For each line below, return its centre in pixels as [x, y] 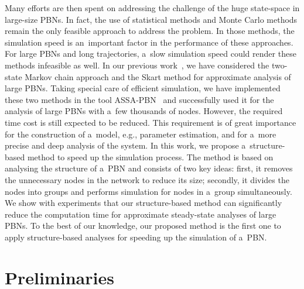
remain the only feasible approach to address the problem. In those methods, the [150, 31]
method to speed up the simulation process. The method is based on [150, 156]
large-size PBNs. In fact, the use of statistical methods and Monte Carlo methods [151, 19]
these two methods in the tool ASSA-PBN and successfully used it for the [139, 99]
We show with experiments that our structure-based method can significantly [144, 203]
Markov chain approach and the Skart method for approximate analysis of [158, 76]
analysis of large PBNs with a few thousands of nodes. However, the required [144, 111]
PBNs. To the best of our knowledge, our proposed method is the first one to [143, 226]
